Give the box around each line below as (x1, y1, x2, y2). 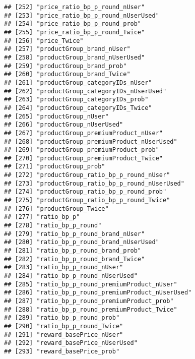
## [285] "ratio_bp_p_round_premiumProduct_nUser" (4, 280, 177, 288)
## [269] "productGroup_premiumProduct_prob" (4, 146, 159, 154)
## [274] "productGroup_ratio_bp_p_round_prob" (4, 188, 167, 196)
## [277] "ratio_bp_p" (4, 213, 80, 221)
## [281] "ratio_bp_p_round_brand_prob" (4, 247, 142, 255)
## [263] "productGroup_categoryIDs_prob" (4, 96, 149, 103)
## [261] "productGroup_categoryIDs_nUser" (4, 79, 152, 86)
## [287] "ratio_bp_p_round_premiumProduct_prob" (4, 297, 174, 305)
